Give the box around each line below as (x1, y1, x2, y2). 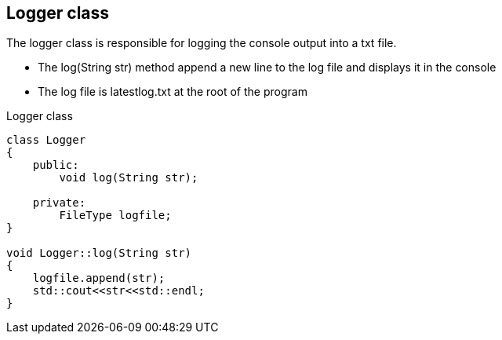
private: (32, 196, 86, 210)
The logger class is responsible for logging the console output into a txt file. (6, 36, 397, 50)
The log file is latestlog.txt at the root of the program (38, 85, 307, 99)
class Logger (6, 133, 86, 147)
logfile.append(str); (32, 272, 166, 285)
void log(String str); (59, 171, 198, 185)
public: (32, 159, 79, 172)
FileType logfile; (59, 209, 172, 222)
